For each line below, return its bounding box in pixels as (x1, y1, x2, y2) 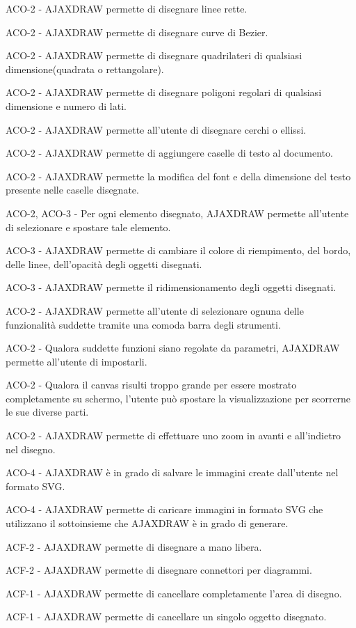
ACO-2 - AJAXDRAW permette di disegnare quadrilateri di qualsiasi (6, 48, 302, 63)
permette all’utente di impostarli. (6, 354, 147, 368)
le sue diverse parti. (6, 405, 89, 419)
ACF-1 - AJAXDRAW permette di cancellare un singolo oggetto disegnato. (6, 609, 327, 624)
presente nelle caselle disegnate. (6, 182, 139, 197)
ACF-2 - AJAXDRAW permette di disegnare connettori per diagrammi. (6, 563, 312, 577)
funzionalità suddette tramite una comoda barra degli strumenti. (6, 317, 281, 331)
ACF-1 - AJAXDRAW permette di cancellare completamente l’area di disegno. (6, 586, 342, 600)
